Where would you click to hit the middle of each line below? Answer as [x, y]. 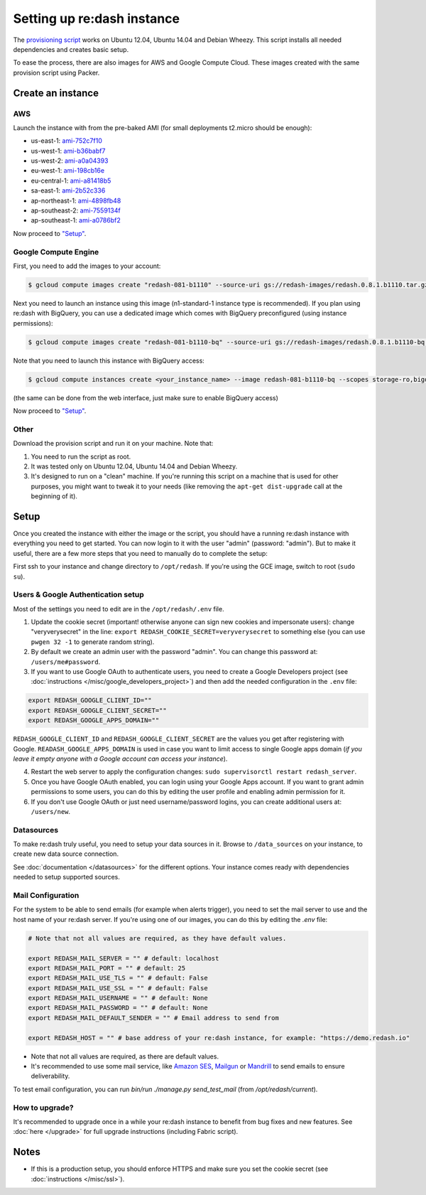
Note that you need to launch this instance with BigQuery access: [109, 360]
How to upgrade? [43, 1108]
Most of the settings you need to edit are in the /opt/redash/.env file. [119, 609]
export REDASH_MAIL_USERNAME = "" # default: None [118, 998]
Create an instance [56, 93]
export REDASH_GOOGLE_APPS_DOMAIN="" [94, 720]
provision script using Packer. [56, 73]
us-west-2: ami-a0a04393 [70, 161]
